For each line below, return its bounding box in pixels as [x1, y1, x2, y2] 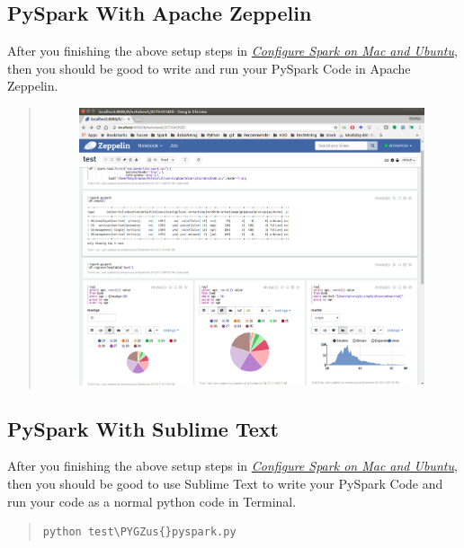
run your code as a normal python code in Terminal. [7, 491, 297, 510]
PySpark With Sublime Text [7, 414, 279, 442]
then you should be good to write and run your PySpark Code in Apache [7, 58, 411, 77]
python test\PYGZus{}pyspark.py [42, 526, 236, 539]
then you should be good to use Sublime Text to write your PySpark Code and [7, 474, 443, 493]
